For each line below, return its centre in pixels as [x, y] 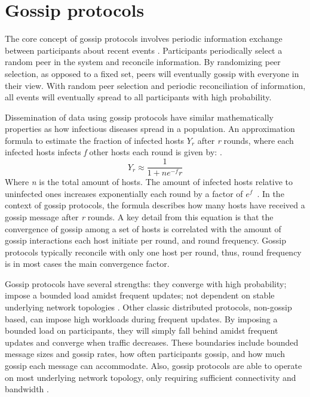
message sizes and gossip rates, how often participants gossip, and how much [145, 354]
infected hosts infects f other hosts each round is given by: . [113, 152]
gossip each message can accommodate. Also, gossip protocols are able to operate [154, 366]
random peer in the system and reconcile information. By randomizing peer [143, 62]
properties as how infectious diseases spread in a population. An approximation [150, 129]
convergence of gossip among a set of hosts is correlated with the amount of [143, 228]
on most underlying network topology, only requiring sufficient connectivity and [151, 377]
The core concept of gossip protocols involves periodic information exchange [144, 39]
